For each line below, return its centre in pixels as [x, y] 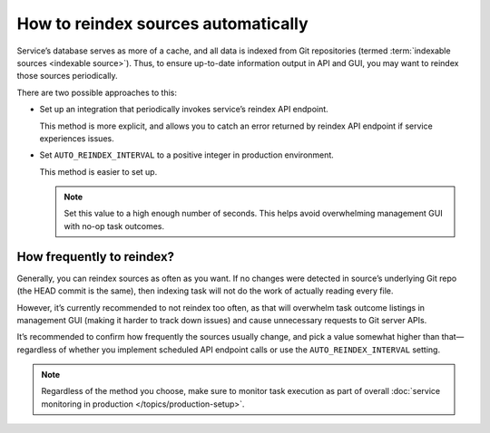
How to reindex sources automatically [162, 24]
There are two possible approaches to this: [97, 92]
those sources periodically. [67, 76]
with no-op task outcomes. [114, 226]
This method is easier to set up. [98, 171]
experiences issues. [77, 138]
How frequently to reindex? [96, 257]
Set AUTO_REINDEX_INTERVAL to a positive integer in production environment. [187, 155]
